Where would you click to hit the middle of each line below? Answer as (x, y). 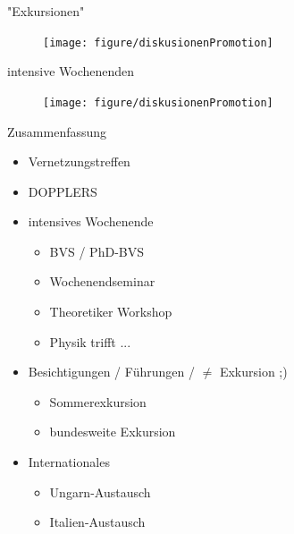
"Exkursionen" (46, 11)
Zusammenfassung (57, 131)
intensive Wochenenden (71, 71)
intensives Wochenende (91, 221)
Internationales (69, 462)
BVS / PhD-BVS (97, 251)
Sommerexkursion (98, 401)
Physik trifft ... (90, 341)
